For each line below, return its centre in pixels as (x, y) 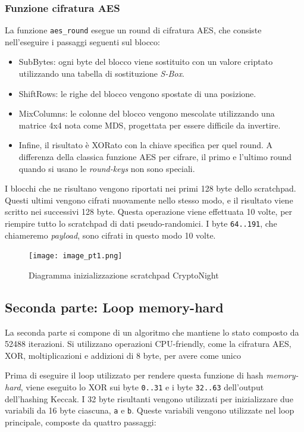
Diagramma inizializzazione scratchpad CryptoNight (124, 275)
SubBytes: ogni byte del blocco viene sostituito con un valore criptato (146, 62)
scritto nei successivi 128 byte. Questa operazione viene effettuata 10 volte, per (149, 212)
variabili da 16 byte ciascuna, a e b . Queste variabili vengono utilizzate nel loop (150, 410)
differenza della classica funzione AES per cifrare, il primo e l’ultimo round (155, 157)
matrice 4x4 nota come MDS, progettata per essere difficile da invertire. (150, 125)
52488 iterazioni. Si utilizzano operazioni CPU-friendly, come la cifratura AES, (148, 344)
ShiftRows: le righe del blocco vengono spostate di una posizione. (137, 93)
